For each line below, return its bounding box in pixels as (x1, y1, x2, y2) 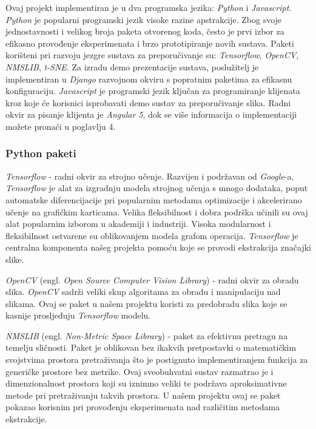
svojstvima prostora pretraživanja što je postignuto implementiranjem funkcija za (5, 353, 308, 366)
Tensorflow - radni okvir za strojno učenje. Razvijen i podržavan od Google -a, (5, 169, 294, 182)
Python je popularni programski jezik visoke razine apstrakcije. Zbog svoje (5, 13, 282, 25)
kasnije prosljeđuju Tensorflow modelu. (5, 309, 151, 322)
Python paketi (5, 146, 76, 161)
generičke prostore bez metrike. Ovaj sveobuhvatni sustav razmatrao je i (5, 365, 274, 377)
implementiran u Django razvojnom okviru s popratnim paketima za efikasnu (5, 72, 292, 85)
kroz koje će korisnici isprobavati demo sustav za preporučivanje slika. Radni (5, 96, 291, 109)
